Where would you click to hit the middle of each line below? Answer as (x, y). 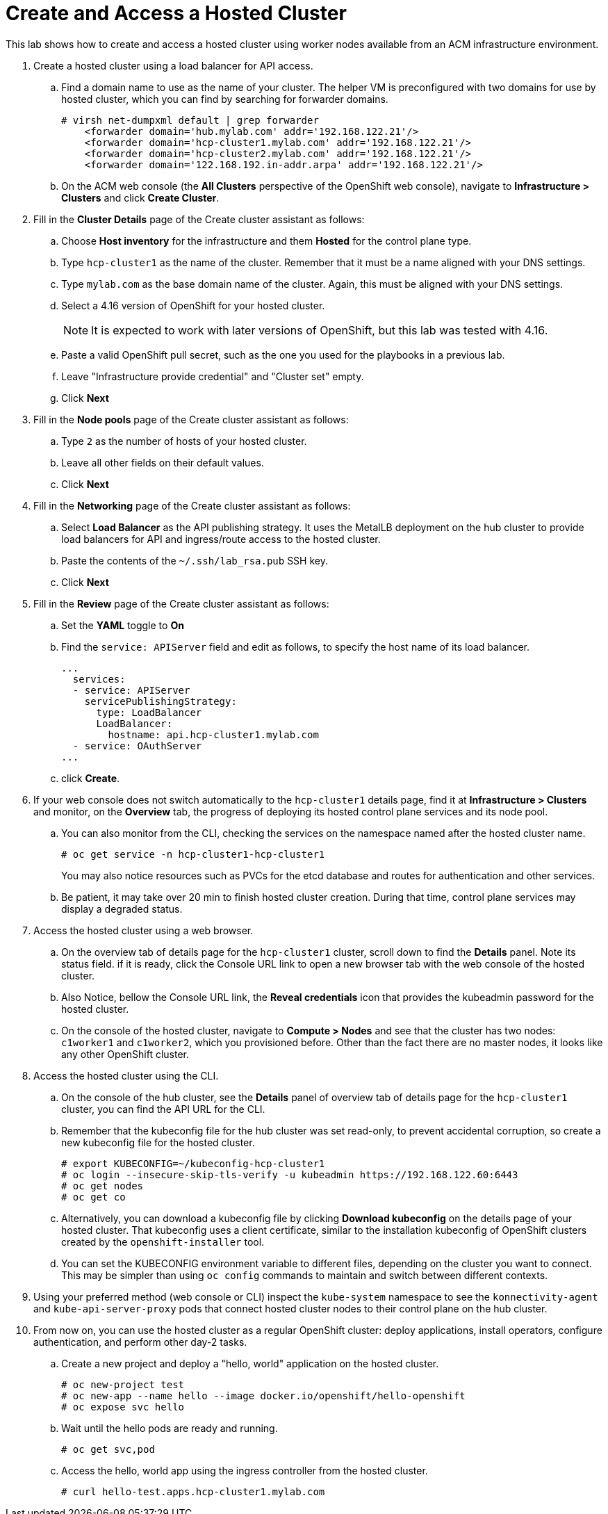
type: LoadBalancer (149, 712)
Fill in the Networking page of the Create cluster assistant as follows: (192, 505)
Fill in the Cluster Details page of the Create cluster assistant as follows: (199, 219)
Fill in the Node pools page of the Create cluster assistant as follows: (191, 419)
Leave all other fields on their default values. (163, 462)
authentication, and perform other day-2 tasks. (140, 1342)
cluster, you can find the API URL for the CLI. (163, 1109)
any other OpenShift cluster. (125, 1054)
